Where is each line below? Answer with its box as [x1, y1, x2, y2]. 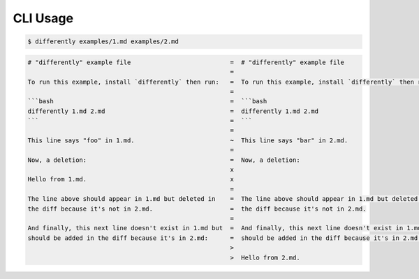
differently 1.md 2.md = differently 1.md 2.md [27, 107, 319, 115]
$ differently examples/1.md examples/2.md [27, 38, 179, 45]
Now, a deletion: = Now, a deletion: [27, 156, 300, 164]
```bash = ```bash [27, 98, 267, 105]
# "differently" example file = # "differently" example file [27, 58, 345, 66]
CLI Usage [13, 10, 73, 26]
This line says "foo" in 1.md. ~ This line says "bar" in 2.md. [27, 136, 348, 144]
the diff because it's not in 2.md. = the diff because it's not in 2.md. [27, 204, 367, 213]
